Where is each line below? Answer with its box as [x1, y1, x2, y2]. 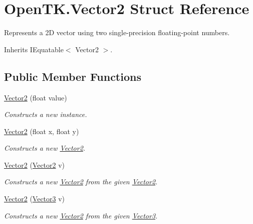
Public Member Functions [4, 68, 141, 84]
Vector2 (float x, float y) [4, 126, 79, 136]
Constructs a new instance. [4, 109, 87, 120]
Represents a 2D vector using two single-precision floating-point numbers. [4, 27, 230, 38]
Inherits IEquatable [4, 44, 64, 54]
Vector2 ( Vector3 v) [4, 193, 65, 204]
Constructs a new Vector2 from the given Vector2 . [4, 176, 158, 187]
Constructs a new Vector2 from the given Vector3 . [4, 210, 158, 220]
